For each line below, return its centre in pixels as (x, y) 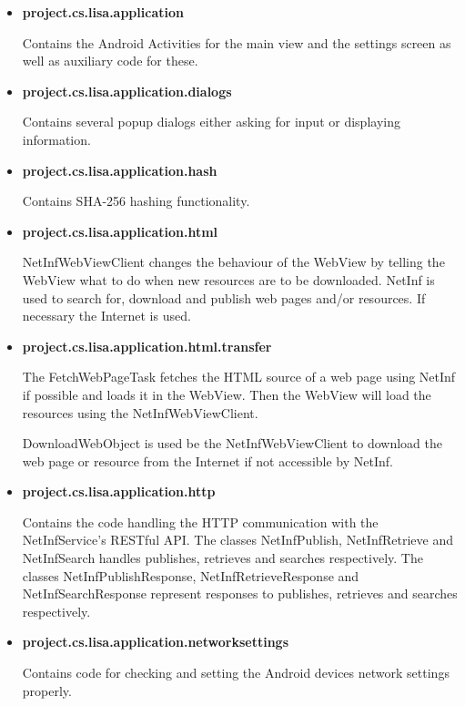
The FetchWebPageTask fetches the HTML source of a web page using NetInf (239, 377)
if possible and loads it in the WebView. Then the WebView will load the (227, 394)
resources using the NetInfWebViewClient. (140, 412)
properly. (47, 690)
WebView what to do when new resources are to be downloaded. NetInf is (228, 279)
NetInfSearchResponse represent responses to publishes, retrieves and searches (240, 593)
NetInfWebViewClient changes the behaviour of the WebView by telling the (233, 262)
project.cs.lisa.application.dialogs (127, 91)
